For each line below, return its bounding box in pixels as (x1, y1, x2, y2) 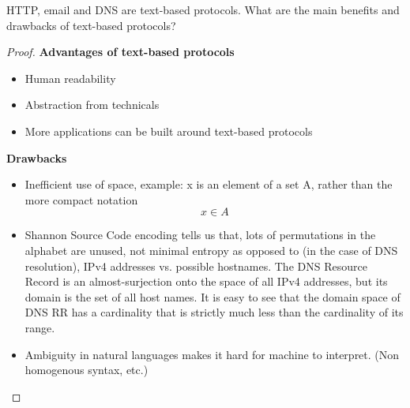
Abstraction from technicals (24, 96, 160, 113)
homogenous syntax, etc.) (24, 361, 149, 378)
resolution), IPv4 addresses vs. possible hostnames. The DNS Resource (24, 257, 367, 274)
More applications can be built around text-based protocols (24, 122, 313, 139)
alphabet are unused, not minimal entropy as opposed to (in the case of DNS (24, 241, 398, 258)
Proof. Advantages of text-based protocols (6, 43, 235, 60)
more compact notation (24, 191, 138, 208)
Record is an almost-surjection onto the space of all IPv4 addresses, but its (24, 273, 388, 290)
